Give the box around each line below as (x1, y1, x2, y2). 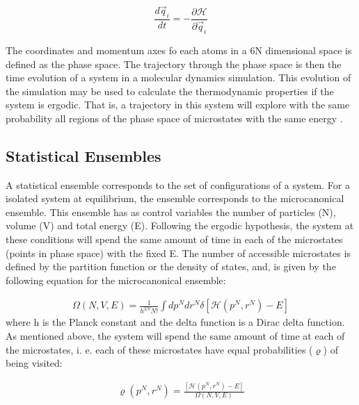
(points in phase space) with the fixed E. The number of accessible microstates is (6, 245, 351, 260)
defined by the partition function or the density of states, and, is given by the (6, 259, 336, 274)
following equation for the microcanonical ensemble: (6, 272, 226, 287)
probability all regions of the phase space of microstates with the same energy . (6, 110, 343, 125)
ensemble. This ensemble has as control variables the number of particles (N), (6, 204, 336, 219)
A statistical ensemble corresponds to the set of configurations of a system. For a (6, 177, 350, 192)
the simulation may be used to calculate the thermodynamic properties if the (6, 83, 334, 98)
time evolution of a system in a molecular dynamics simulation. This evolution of (6, 70, 351, 85)
